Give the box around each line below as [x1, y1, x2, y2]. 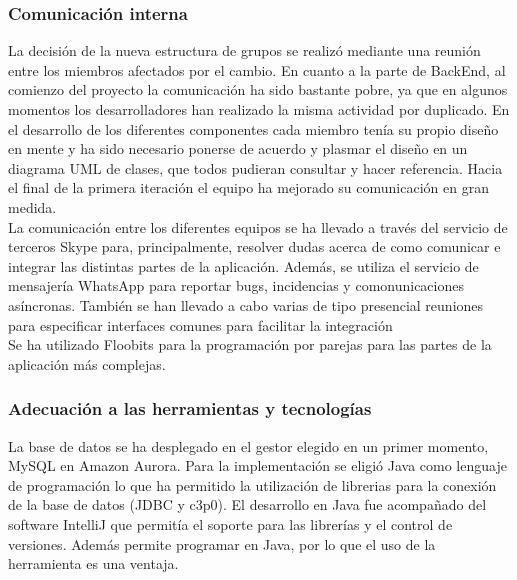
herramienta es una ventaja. [8, 553, 179, 574]
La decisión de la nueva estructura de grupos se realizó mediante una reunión [8, 40, 481, 61]
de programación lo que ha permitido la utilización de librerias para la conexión [8, 474, 497, 495]
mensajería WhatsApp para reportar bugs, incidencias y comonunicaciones [8, 275, 464, 296]
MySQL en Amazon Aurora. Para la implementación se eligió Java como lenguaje [8, 455, 507, 476]
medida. [8, 196, 57, 217]
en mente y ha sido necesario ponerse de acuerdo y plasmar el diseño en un [8, 138, 468, 159]
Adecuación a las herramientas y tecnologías [8, 396, 372, 421]
